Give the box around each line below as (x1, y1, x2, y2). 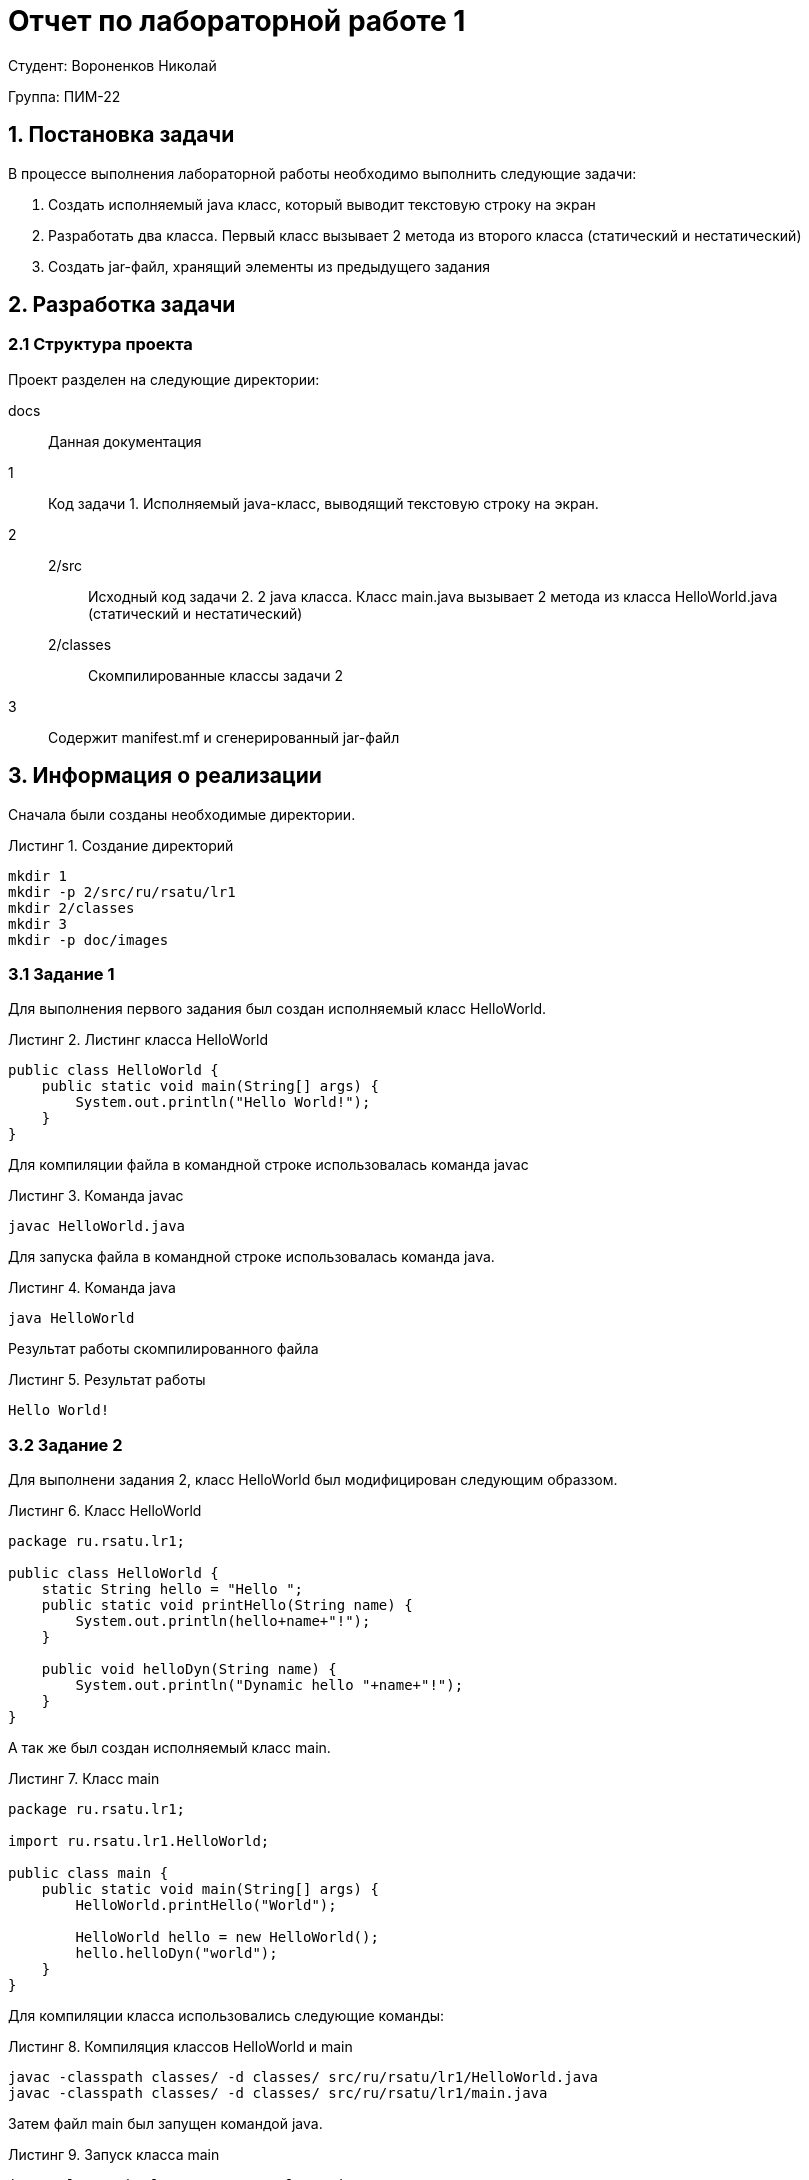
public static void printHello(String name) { (41, 1597, 413, 1614)
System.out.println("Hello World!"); (75, 1094, 371, 1111)
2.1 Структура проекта (8, 334, 193, 355)
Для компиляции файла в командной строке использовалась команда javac (8, 1156, 529, 1174)
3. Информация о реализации (8, 763, 322, 789)
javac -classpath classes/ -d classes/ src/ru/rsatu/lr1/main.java (8, 2085, 548, 2102)
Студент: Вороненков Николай (8, 56, 217, 74)
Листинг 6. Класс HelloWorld (8, 1502, 202, 1520)
